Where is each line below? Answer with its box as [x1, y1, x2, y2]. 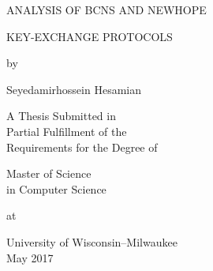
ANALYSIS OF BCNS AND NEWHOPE [6, 2, 207, 17]
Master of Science [6, 165, 92, 182]
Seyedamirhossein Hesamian [6, 81, 141, 97]
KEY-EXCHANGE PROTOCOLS [6, 28, 173, 44]
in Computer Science [6, 180, 106, 197]
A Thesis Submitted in [6, 107, 116, 124]
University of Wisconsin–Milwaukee [6, 233, 177, 250]
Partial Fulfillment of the [6, 122, 127, 139]
